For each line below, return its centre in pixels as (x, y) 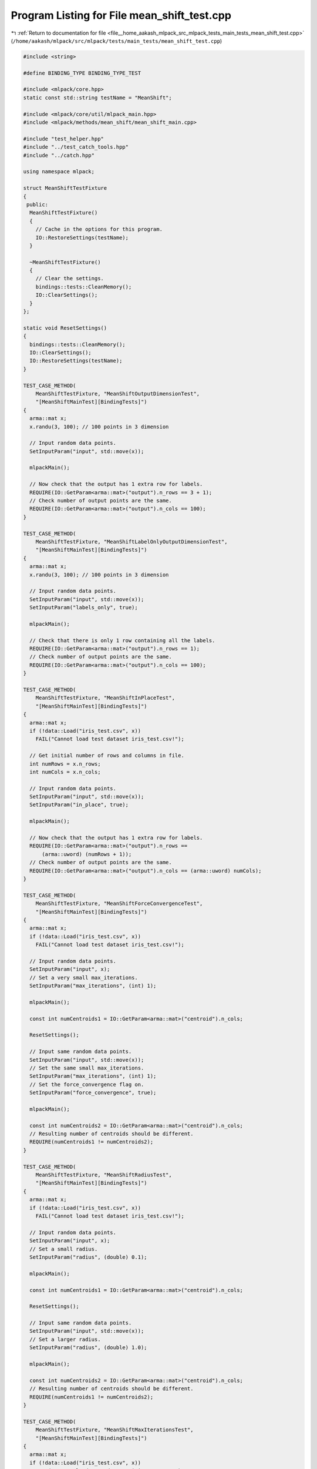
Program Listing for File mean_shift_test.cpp (121, 15)
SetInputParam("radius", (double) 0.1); (88, 1257)
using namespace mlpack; (59, 172)
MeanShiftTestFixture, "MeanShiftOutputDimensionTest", (118, 393)
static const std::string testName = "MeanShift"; (98, 98)
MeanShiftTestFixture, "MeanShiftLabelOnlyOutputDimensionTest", (131, 541)
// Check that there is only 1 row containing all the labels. (122, 640)
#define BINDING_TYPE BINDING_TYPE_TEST (82, 73)
